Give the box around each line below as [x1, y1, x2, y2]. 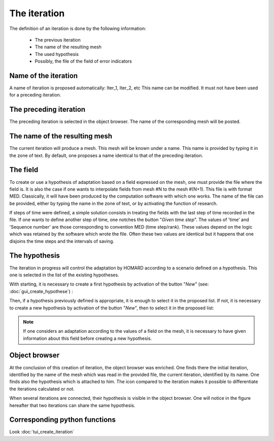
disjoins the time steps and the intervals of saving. [9, 238, 114, 244]
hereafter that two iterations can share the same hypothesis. [9, 402, 135, 408]
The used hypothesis [35, 51, 79, 57]
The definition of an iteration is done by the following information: [9, 25, 147, 31]
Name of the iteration [9, 71, 78, 80]
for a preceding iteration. [9, 92, 61, 98]
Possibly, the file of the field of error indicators [35, 58, 132, 65]
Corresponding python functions [9, 416, 116, 424]
